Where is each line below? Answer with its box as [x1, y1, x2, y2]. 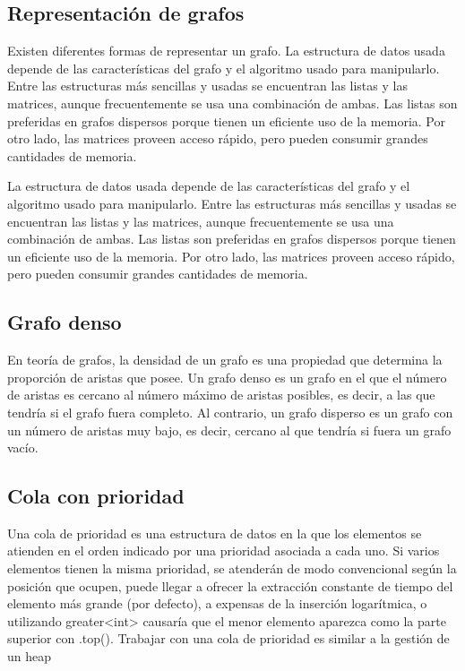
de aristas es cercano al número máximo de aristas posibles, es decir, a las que [7, 385, 435, 404]
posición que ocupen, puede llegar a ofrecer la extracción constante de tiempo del [7, 576, 453, 595]
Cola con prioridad [7, 482, 185, 510]
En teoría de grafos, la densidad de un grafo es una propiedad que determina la [7, 350, 443, 369]
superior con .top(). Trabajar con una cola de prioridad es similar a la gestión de [7, 629, 450, 648]
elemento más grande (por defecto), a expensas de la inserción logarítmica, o [7, 594, 427, 613]
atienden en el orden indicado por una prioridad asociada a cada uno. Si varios [7, 541, 440, 560]
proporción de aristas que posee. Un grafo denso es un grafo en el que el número [7, 367, 447, 386]
